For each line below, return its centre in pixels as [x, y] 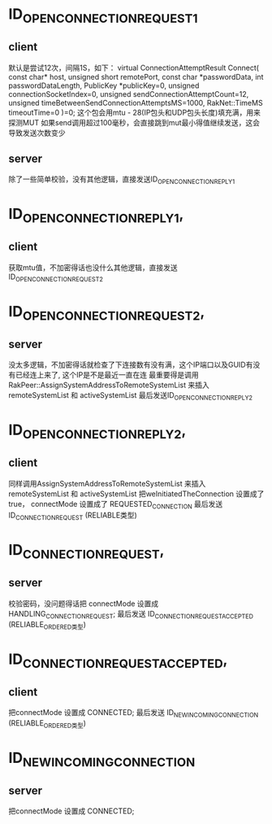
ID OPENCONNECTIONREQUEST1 [103, 15]
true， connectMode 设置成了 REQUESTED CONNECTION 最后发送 [116, 505]
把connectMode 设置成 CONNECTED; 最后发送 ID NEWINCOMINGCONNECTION [134, 713]
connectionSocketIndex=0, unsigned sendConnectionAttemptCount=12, [129, 94]
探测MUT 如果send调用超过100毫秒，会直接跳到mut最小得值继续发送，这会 [134, 122]
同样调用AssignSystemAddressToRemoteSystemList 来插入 [107, 483]
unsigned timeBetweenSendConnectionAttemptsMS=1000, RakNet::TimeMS [136, 102]
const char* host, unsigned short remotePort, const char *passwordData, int [136, 76]
